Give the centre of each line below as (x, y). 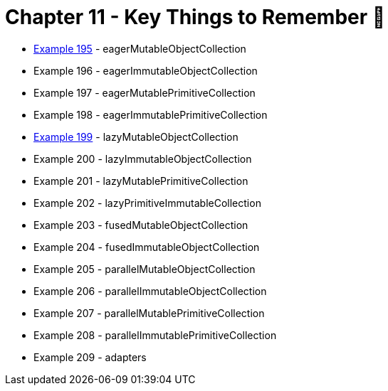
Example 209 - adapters (90, 357)
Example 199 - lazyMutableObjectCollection (136, 136)
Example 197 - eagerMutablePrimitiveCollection (145, 92)
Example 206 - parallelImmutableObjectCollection (150, 291)
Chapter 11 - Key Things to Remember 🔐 (195, 17)
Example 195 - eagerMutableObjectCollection (140, 48)
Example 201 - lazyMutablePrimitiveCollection (141, 181)
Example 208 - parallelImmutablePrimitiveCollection (155, 335)
